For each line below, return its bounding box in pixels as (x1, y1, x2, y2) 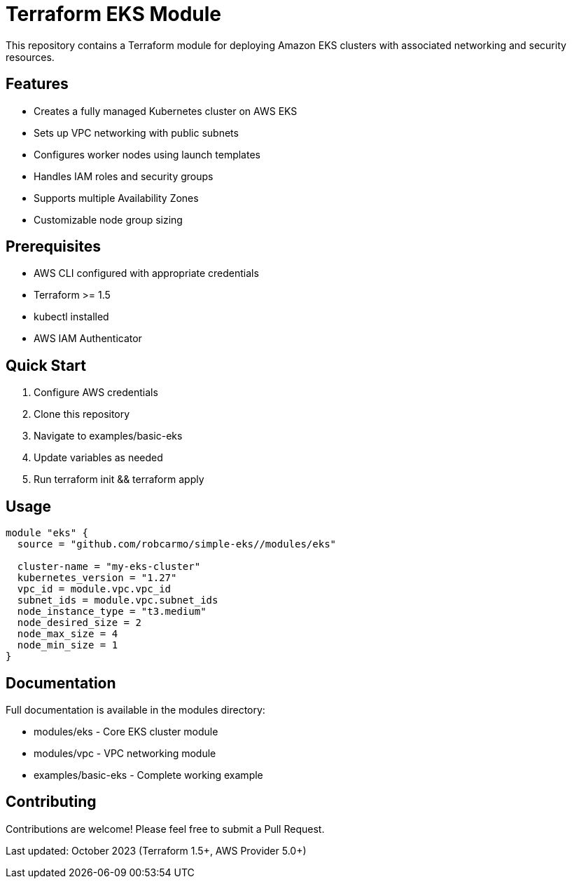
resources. (6, 50, 55, 63)
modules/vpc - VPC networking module (34, 747, 216, 759)
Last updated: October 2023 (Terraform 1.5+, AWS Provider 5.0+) (6, 844, 307, 857)
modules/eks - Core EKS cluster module (34, 725, 218, 737)
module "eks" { (6, 527, 89, 539)
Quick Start (6, 356, 86, 374)
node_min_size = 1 (17, 639, 118, 651)
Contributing (6, 793, 97, 811)
